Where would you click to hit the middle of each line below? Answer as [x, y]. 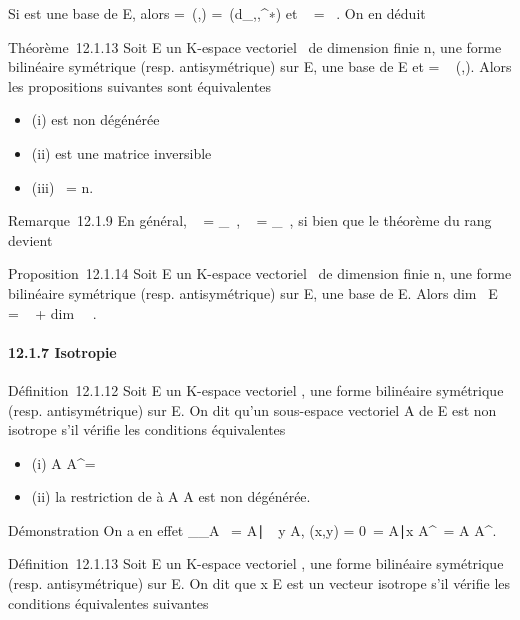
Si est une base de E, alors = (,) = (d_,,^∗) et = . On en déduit [217, 13]
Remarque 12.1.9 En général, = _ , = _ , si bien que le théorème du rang [250, 220]
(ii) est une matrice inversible [121, 152]
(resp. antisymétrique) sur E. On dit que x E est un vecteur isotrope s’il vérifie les [259, 583]
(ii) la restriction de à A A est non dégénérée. [171, 496]
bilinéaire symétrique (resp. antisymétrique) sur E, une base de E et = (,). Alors [260, 66]
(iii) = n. [62, 186]
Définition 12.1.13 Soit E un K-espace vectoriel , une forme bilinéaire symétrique [256, 563]
